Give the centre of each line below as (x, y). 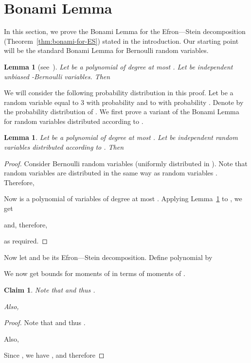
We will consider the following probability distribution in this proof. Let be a (119, 93)
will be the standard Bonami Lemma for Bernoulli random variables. (106, 50)
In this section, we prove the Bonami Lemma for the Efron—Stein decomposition (125, 31)
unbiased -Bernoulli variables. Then (57, 76)
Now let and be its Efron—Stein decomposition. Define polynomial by (108, 257)
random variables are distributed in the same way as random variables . (111, 173)
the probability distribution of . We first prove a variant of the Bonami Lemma (122, 112)
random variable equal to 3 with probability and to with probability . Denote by (124, 102)
